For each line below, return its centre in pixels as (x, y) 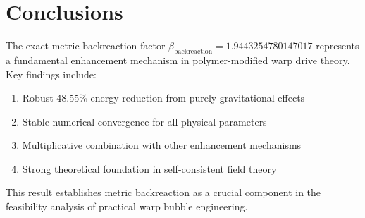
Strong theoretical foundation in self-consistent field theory (149, 168)
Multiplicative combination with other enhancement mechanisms (162, 145)
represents (338, 46)
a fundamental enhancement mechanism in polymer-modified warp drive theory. (178, 60)
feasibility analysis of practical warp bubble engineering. (127, 206)
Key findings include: (51, 74)
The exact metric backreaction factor (86, 46)
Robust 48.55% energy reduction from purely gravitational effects (163, 98)
